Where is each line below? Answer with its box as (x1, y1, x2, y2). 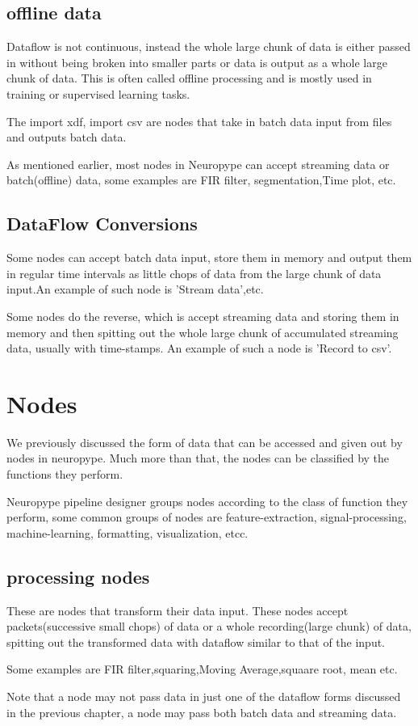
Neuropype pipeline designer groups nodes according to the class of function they (6, 492, 408, 509)
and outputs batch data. (6, 129, 127, 146)
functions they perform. (6, 466, 123, 483)
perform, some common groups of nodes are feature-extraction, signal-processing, (6, 509, 407, 526)
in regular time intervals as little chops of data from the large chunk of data (6, 264, 382, 281)
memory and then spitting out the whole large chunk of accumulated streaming (6, 323, 399, 340)
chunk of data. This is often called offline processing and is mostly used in (6, 70, 372, 87)
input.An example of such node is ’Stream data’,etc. (6, 281, 264, 298)
